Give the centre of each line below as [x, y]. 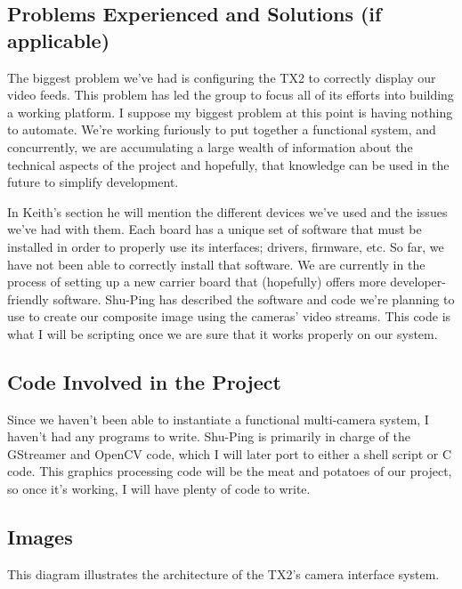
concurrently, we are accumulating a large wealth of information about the [210, 146]
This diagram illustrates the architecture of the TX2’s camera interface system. [223, 573]
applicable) [59, 40]
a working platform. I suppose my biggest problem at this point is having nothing [230, 112]
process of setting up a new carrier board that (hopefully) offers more [197, 282]
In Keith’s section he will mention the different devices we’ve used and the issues [227, 211]
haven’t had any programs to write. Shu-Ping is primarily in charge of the [209, 436]
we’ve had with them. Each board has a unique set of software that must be [215, 229]
